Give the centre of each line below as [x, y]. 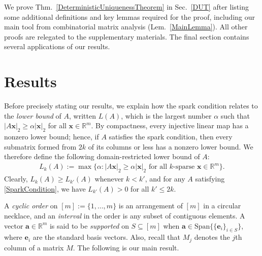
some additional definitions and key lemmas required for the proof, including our [129, 16]
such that [235, 115]
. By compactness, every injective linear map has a [170, 125]
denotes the [212, 237]
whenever [109, 179]
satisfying [210, 179]
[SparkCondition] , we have [45, 188]
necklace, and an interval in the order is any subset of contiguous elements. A [125, 215]
